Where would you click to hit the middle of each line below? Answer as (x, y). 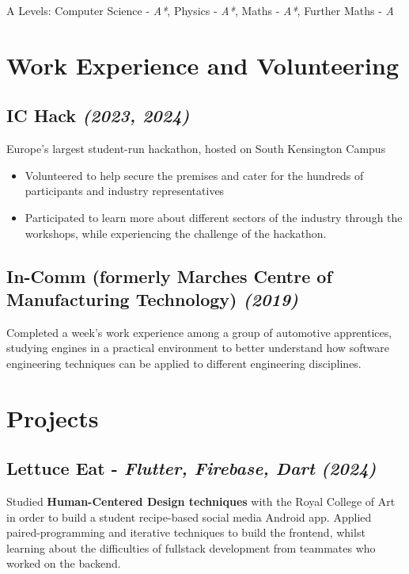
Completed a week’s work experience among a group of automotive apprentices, (199, 332)
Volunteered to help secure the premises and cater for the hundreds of (194, 175)
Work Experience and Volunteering (203, 65)
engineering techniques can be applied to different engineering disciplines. (184, 363)
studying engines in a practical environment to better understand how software (198, 348)
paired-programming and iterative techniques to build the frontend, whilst (186, 532)
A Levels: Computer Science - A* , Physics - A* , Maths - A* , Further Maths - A (200, 10)
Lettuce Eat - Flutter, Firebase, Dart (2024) (191, 468)
